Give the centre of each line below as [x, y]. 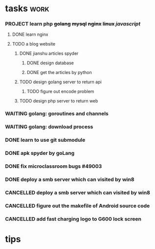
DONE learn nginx [30, 34]
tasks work [27, 9]
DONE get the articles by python [59, 73]
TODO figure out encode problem [60, 92]
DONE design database [50, 63]
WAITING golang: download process [49, 127]
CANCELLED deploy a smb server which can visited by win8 [78, 193]
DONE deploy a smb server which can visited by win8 [70, 179]
